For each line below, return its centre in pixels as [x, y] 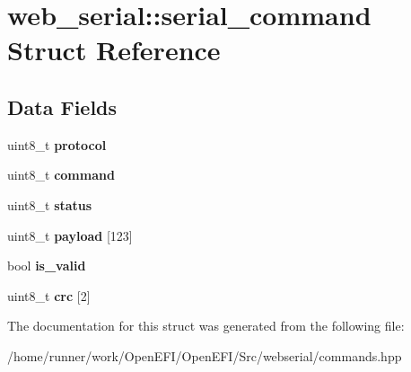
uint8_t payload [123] [70, 235]
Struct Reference [114, 50]
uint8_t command [61, 175]
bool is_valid [47, 266]
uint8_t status [50, 204]
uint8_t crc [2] [49, 295]
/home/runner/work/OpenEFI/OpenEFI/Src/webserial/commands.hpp [205, 355]
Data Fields [62, 106]
